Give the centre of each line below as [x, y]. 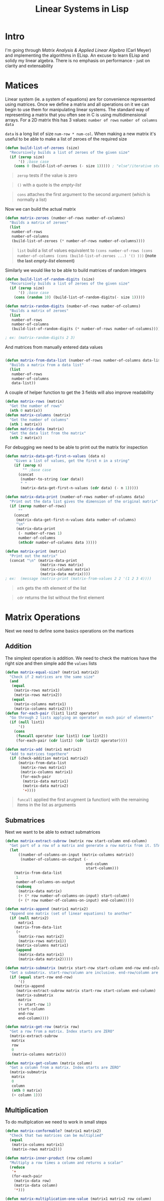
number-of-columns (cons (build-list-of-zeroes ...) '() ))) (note [87, 255]
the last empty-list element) [46, 261]
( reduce [17, 1167]
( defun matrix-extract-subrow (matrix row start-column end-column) [76, 841]
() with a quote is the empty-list [49, 185]
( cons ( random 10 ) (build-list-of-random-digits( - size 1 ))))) [80, 297]
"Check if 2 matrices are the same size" [52, 677]
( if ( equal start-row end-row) [41, 977]
